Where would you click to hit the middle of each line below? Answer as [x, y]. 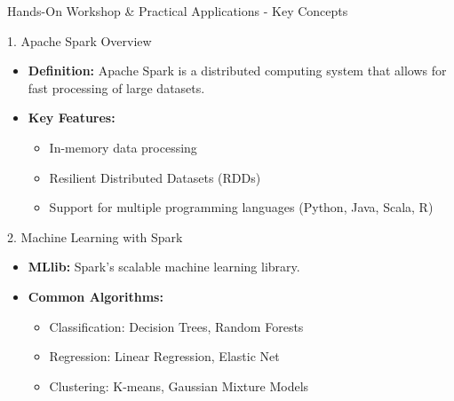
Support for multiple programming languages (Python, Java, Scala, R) [241, 207]
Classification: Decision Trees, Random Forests [176, 326]
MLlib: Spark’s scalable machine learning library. [164, 267]
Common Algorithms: [96, 296]
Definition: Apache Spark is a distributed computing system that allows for [237, 71]
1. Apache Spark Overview [80, 40]
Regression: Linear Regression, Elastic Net [164, 356]
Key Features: [72, 118]
